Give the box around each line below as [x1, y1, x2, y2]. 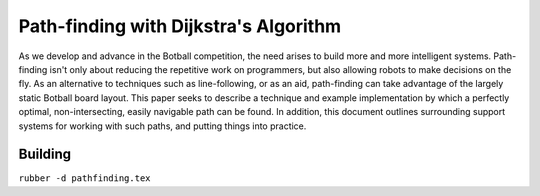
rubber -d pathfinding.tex [18, 173, 151, 184]
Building [18, 146, 72, 163]
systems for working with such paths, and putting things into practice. [18, 120, 307, 132]
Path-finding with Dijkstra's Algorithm [18, 15, 342, 37]
